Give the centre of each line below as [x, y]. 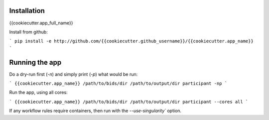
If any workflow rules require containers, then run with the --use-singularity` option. [95, 111]
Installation [27, 11]
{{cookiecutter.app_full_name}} [41, 23]
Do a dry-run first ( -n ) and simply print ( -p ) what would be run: [73, 74]
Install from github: [29, 32]
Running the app [35, 62]
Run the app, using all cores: [38, 93]
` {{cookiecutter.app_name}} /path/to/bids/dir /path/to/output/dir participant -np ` [118, 83]
